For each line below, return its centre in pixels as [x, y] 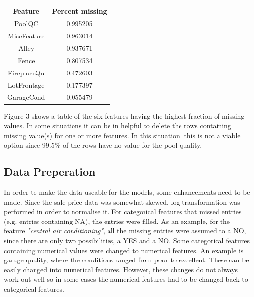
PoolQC [26, 23]
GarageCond [26, 97]
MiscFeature [26, 36]
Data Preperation [50, 171]
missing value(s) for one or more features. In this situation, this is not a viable [122, 135]
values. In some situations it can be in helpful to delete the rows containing [118, 126]
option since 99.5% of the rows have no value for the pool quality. [103, 145]
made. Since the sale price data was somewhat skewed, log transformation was [122, 202]
